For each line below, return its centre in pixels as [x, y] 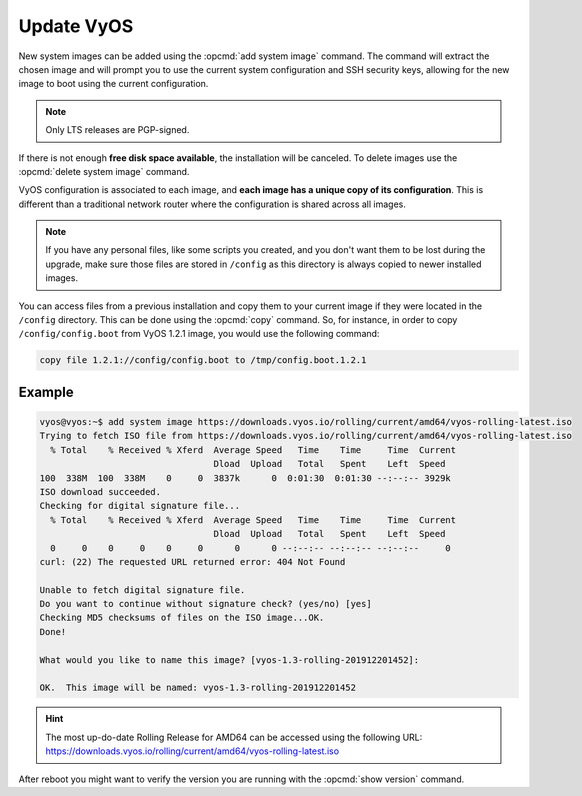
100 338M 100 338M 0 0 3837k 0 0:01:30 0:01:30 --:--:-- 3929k [245, 478]
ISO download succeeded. [100, 491]
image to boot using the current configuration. [113, 84]
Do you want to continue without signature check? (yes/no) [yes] [205, 604]
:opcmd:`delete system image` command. [104, 171]
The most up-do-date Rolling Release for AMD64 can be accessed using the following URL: [234, 737]
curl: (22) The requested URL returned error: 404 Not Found [192, 561]
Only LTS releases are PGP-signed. [117, 130]
